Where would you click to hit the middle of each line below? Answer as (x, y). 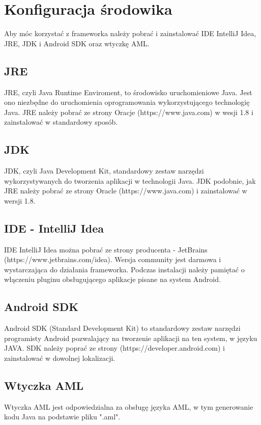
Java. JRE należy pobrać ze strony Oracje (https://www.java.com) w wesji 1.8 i (129, 112)
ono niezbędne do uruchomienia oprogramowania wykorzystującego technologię (127, 102)
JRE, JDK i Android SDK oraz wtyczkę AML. (77, 43)
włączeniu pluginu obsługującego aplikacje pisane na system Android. (112, 279)
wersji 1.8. (20, 200)
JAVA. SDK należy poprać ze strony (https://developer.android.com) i (114, 348)
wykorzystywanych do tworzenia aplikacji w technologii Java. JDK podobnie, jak (130, 180)
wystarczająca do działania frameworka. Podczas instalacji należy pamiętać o (124, 269)
